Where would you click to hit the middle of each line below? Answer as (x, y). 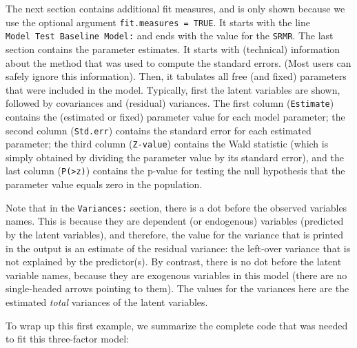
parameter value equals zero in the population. (104, 184)
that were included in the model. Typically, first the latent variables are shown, (173, 89)
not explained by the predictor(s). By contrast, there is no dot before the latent (174, 262)
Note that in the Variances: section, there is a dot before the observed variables (176, 207)
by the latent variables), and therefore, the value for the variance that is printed (175, 234)
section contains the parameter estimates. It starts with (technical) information (173, 49)
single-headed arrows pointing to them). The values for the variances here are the (177, 288)
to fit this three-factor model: (68, 339)
